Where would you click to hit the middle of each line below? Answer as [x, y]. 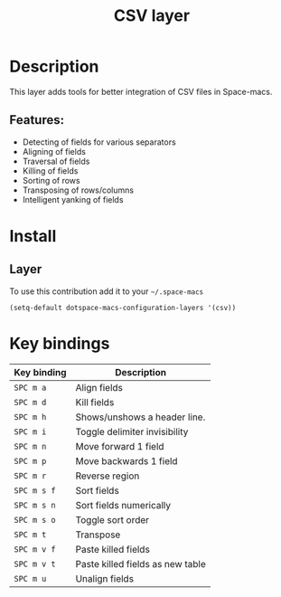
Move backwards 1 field [126, 460]
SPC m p [30, 461]
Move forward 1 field [120, 446]
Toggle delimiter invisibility [132, 431]
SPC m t [30, 534]
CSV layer [152, 16]
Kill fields [95, 402]
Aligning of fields [54, 151]
